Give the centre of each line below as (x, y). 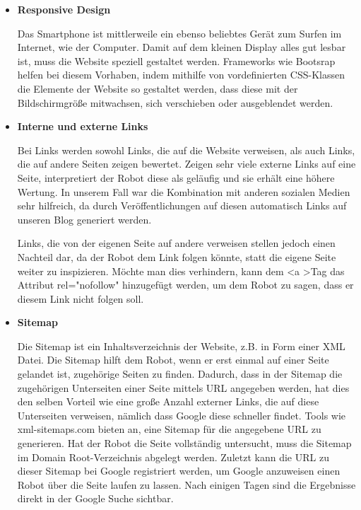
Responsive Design (64, 9)
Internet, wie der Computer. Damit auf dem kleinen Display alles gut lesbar (182, 47)
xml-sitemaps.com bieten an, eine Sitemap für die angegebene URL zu (169, 429)
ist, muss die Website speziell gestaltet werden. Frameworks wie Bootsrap (176, 60)
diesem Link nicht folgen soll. (81, 298)
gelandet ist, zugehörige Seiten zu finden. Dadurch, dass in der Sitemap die (180, 374)
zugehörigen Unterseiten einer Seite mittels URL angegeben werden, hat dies (183, 387)
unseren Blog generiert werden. (84, 219)
